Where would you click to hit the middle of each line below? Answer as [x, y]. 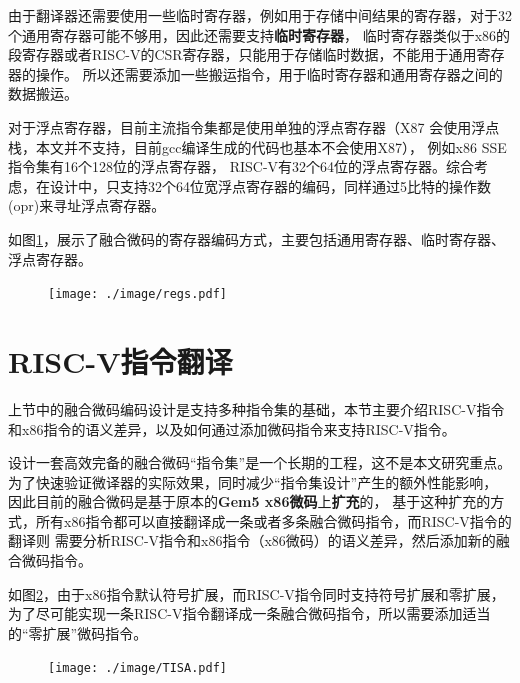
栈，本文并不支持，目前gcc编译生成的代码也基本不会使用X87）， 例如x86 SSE [257, 146]
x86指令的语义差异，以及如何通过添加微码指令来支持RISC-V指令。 [238, 428]
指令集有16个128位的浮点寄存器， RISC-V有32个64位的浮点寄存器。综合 [241, 166]
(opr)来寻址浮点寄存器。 [87, 205]
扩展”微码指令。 [95, 632]
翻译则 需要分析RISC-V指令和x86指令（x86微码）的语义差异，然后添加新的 [252, 540]
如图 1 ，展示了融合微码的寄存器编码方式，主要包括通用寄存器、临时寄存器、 [256, 238]
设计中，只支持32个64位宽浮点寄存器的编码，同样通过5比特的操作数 [270, 185]
